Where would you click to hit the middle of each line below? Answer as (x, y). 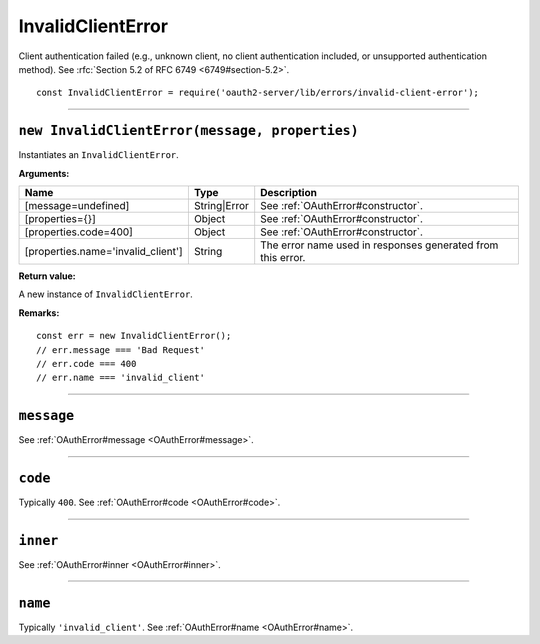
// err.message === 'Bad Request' (120, 349)
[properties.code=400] (79, 232)
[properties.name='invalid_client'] (104, 252)
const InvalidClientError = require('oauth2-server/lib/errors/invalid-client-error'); (258, 93)
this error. (283, 258)
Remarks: (39, 312)
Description (288, 193)
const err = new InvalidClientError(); (134, 336)
